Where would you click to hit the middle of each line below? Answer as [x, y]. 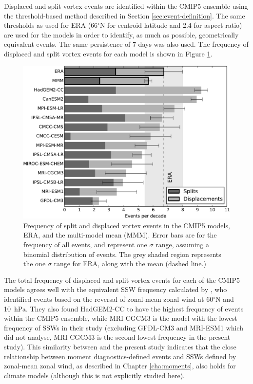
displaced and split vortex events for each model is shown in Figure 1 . [108, 53]
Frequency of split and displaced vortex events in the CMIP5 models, [127, 225]
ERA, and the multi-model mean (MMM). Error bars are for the [120, 235]
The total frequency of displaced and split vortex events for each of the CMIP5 [122, 280]
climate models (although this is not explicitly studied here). [94, 375]
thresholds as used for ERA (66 [51, 25]
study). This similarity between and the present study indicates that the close [120, 346]
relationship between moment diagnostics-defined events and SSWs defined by [120, 356]
